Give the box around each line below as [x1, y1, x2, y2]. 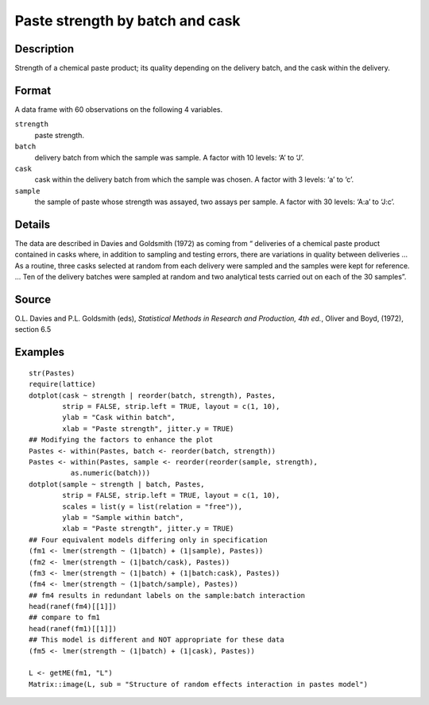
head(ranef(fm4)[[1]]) [29, 602, 118, 611]
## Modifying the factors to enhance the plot [29, 435, 214, 445]
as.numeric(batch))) [70, 468, 151, 478]
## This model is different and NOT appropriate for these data [29, 635, 285, 645]
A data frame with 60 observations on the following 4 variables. [14, 104, 223, 114]
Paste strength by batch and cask [14, 12, 242, 29]
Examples [14, 345, 65, 359]
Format [14, 83, 52, 97]
